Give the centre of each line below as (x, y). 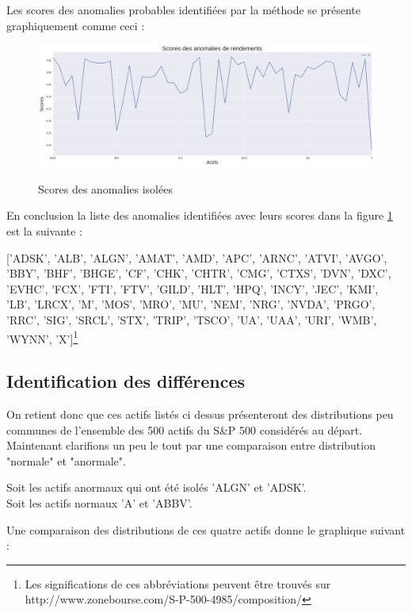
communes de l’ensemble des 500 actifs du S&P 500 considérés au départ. (185, 429)
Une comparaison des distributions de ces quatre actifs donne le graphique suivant (206, 529)
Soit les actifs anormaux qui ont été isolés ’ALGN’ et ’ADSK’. (156, 487)
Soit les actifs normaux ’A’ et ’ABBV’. (99, 502)
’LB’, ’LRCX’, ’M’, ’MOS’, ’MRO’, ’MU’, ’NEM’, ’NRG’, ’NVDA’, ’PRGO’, (191, 304)
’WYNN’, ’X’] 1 (42, 337)
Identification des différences (126, 381)
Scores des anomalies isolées (105, 188)
